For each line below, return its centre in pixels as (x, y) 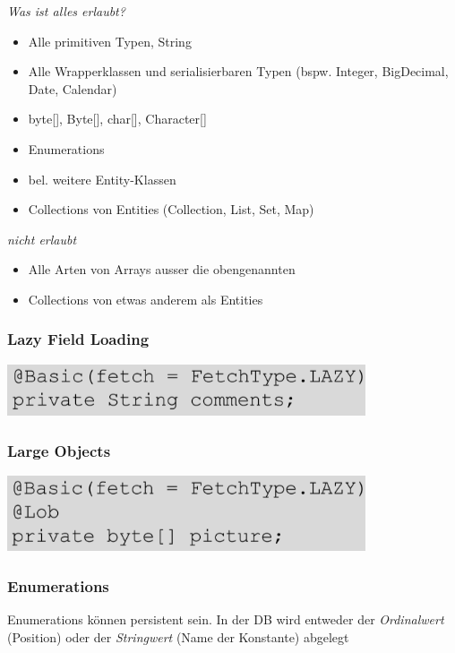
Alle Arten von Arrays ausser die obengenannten (162, 269)
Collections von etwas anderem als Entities (146, 299)
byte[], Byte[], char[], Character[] (117, 119)
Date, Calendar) (73, 88)
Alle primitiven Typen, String (110, 41)
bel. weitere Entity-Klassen (102, 179)
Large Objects (59, 450)
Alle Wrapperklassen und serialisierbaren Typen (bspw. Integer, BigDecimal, (238, 71)
